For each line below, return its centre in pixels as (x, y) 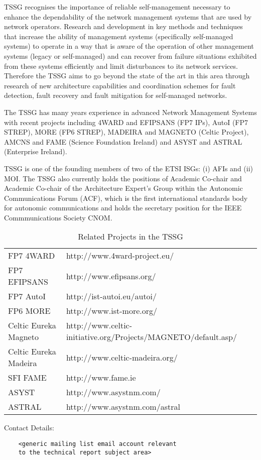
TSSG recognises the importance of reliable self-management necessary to (117, 7)
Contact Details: (29, 428)
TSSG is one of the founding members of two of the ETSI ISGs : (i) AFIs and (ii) (129, 168)
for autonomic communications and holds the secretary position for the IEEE (123, 208)
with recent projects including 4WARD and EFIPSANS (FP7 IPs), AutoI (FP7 (126, 122)
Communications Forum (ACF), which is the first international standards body (126, 198)
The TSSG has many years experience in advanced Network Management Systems (130, 112)
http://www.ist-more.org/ (111, 311)
